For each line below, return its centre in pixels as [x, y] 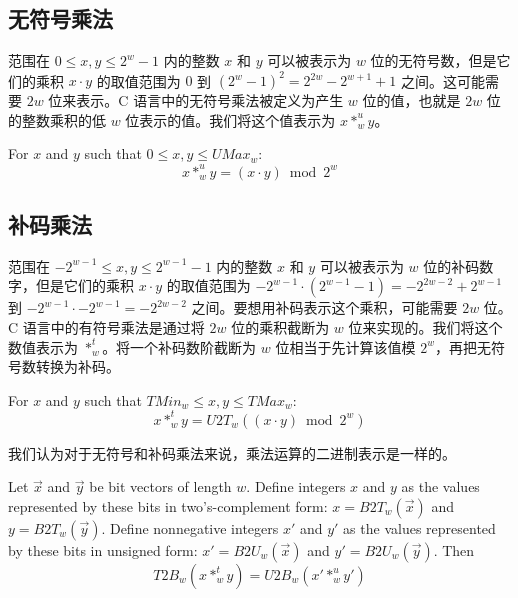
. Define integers [296, 486]
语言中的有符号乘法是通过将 [113, 326]
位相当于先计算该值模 [345, 346]
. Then [454, 550]
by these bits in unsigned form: [103, 550]
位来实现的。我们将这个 [425, 326]
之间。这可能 [442, 80]
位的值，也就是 [411, 100]
